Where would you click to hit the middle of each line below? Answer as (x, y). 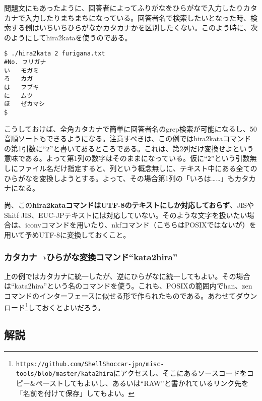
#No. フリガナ (25, 62)
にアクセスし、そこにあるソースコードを (180, 373)
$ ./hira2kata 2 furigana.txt (55, 54)
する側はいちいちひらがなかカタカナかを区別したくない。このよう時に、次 (134, 27)
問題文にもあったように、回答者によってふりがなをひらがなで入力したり (124, 8)
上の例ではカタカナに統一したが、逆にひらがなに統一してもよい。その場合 (127, 276)
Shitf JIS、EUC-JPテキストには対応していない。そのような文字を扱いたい (126, 215)
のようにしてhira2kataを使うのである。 (68, 37)
